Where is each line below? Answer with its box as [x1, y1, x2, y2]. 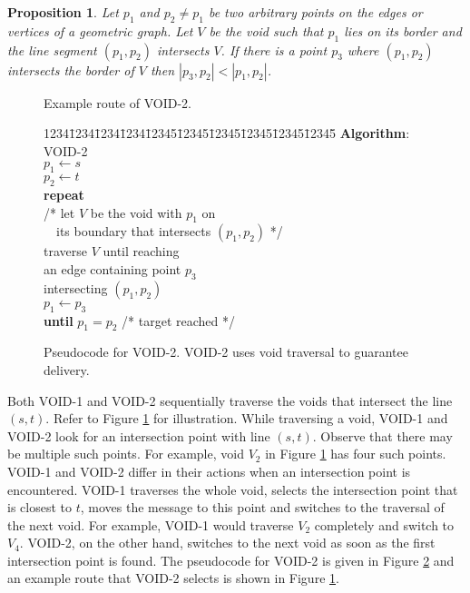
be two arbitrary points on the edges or [208, 3, 423, 21]
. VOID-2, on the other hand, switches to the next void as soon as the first [19, 533, 436, 552]
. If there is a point [220, 40, 328, 59]
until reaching [103, 242, 180, 261]
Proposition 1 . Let [7, 3, 119, 21]
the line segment [7, 40, 97, 59]
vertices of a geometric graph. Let [7, 21, 193, 40]
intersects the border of [7, 60, 134, 79]
